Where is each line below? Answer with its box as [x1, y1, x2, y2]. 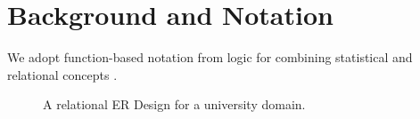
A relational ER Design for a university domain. [43, 95, 306, 114]
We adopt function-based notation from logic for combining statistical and [7, 48, 413, 67]
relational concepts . [7, 65, 118, 83]
